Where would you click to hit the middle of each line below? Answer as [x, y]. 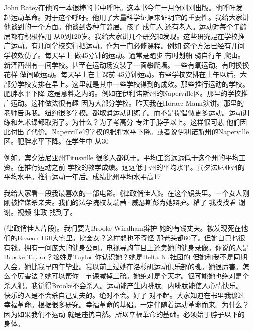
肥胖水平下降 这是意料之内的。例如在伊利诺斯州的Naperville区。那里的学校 [123, 93]
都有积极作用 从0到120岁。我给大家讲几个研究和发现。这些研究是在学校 [124, 36]
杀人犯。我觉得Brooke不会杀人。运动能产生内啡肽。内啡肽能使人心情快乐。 [124, 285]
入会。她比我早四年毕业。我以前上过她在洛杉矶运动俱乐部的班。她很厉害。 [123, 266]
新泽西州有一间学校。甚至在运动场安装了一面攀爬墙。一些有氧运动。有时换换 [126, 64]
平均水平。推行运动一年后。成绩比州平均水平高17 [82, 176]
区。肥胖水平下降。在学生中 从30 [56, 141]
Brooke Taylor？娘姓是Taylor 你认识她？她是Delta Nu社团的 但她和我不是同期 [126, 257]
